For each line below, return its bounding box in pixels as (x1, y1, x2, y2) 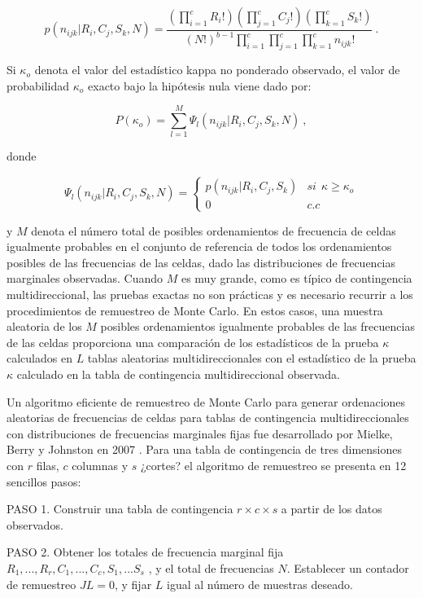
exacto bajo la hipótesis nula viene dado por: (88, 77, 312, 94)
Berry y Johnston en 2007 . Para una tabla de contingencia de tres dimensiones (7, 441, 402, 458)
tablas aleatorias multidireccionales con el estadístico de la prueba (87, 350, 416, 367)
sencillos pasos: (7, 473, 81, 490)
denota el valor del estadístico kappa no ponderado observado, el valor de (34, 61, 400, 78)
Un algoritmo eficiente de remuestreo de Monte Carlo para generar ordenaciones (7, 393, 406, 410)
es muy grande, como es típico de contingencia (181, 270, 412, 287)
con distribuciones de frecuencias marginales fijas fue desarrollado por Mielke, (7, 424, 393, 442)
